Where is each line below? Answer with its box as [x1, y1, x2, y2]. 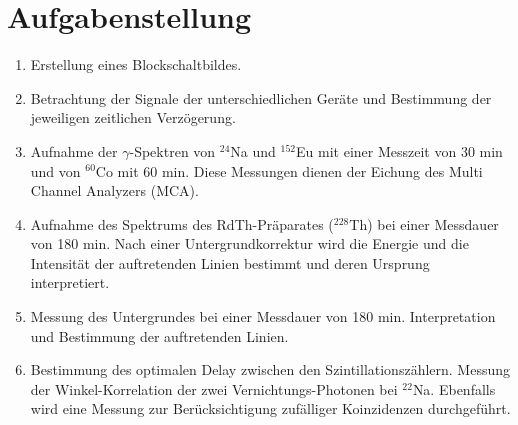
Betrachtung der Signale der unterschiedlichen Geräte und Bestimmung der [30, 87, 492, 108]
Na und [230, 140, 276, 161]
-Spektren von [129, 140, 216, 161]
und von [30, 160, 81, 181]
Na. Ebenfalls [412, 378, 496, 399]
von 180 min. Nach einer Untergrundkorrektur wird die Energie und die [30, 233, 469, 254]
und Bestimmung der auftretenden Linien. [30, 325, 289, 346]
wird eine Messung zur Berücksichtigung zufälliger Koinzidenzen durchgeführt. [30, 398, 511, 419]
